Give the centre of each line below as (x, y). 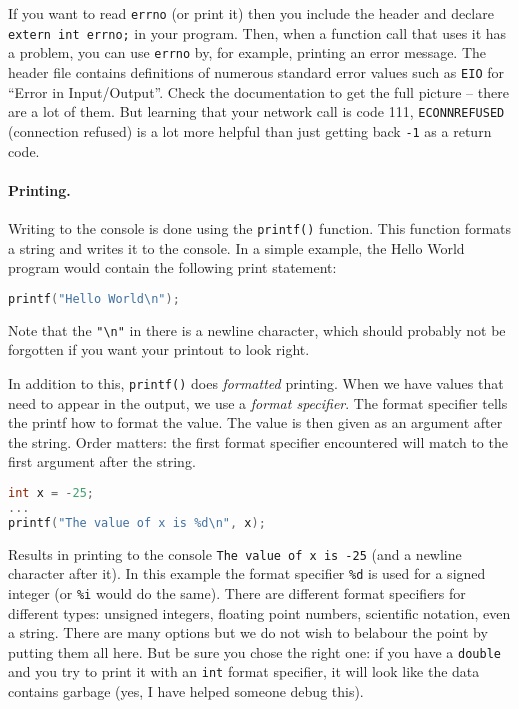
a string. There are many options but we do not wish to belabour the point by (248, 632)
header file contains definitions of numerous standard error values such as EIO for (256, 71)
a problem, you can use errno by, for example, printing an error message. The (247, 52)
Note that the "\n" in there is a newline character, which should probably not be (257, 329)
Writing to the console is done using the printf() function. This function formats (260, 227)
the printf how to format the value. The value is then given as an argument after (255, 422)
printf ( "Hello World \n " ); (94, 298)
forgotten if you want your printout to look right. (159, 349)
